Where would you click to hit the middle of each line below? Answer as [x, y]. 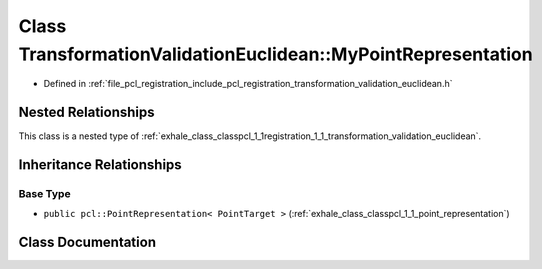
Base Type [44, 194]
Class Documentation [87, 242]
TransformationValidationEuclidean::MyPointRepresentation [276, 54]
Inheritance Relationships [100, 165]
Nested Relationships [86, 112]
